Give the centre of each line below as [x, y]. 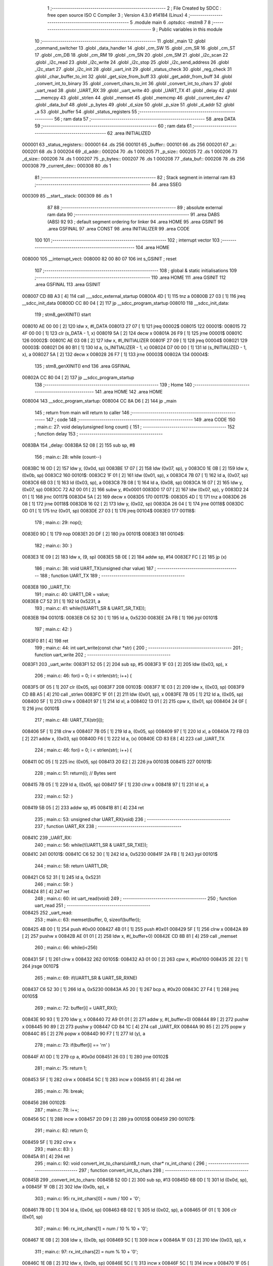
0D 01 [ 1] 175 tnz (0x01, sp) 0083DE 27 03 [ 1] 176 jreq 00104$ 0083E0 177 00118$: [109, 511]
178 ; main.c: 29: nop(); [59, 522]
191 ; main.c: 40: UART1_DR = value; [72, 594]
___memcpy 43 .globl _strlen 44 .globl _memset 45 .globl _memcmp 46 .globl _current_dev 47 [132, 97]
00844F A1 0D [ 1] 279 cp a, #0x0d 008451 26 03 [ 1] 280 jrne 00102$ [95, 1056]
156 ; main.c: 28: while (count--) [68, 457]
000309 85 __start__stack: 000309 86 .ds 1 [67, 196]
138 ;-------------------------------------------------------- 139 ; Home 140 [113, 384]
